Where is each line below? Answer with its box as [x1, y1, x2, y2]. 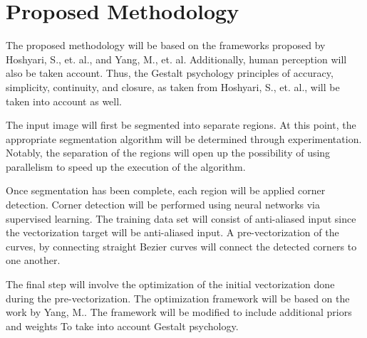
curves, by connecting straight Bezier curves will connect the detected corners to [6, 238, 357, 253]
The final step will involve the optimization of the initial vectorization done [6, 277, 335, 292]
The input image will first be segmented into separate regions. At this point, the [6, 117, 356, 132]
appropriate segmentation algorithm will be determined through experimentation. [6, 131, 362, 146]
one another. [6, 253, 61, 268]
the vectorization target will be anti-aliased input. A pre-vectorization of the [6, 225, 339, 240]
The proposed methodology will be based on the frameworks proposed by [6, 38, 326, 53]
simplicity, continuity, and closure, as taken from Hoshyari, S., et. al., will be [6, 79, 340, 94]
